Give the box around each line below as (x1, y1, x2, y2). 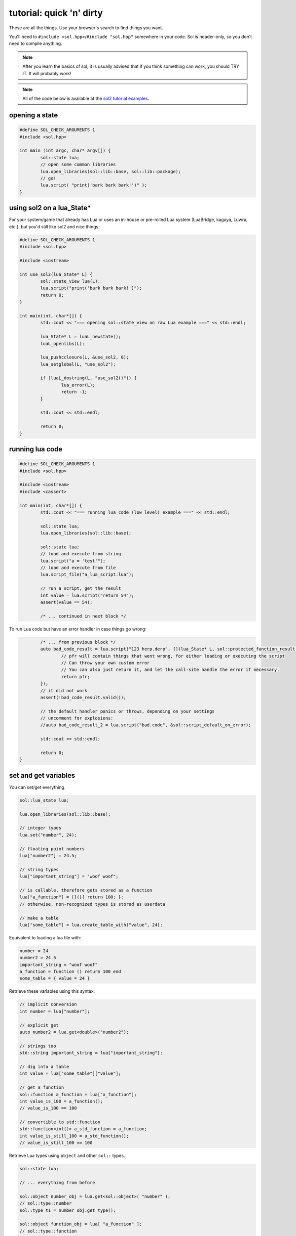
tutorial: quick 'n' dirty (9, 7, 103, 18)
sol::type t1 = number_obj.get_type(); (19, 1207, 116, 1213)
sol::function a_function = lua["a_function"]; (19, 1092, 137, 1097)
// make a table (19, 915, 59, 921)
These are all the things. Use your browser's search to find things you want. (9, 25, 163, 31)
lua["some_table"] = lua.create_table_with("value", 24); (19, 922, 163, 927)
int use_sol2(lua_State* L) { (19, 271, 93, 277)
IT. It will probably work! (22, 70, 72, 76)
